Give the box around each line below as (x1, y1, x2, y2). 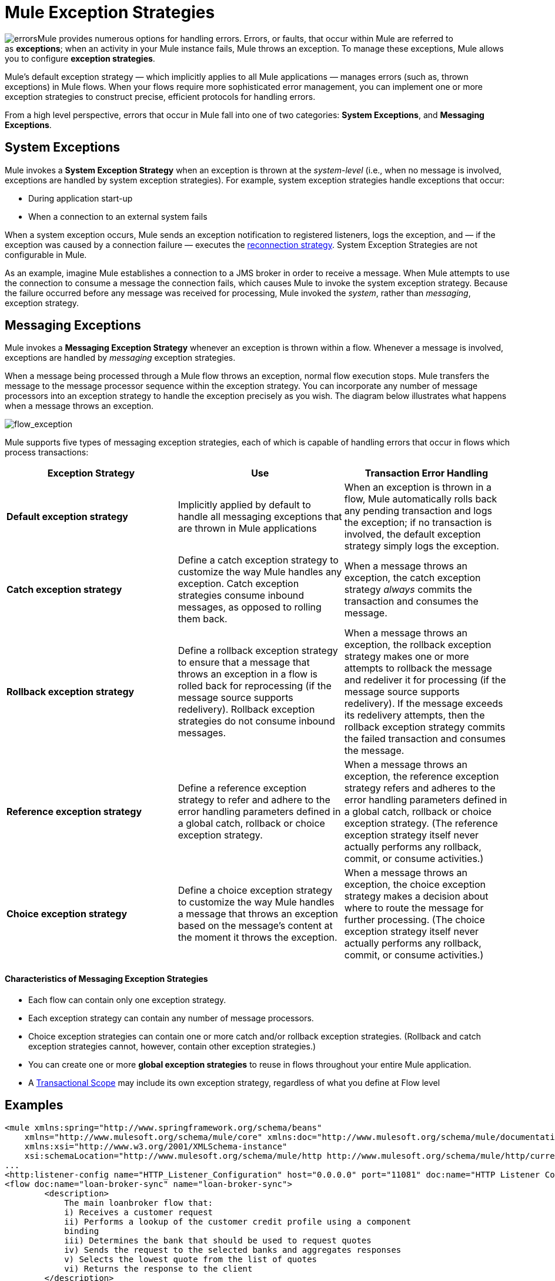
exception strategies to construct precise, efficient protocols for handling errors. (5, 91, 316, 102)
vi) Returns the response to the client (64, 1263, 253, 1273)
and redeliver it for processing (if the (344, 674, 506, 686)
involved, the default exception (344, 528, 481, 541)
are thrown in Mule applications (178, 522, 317, 535)
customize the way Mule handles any (178, 566, 342, 578)
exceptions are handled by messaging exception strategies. (5, 353, 236, 363)
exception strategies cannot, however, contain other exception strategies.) (28, 1041, 316, 1051)
